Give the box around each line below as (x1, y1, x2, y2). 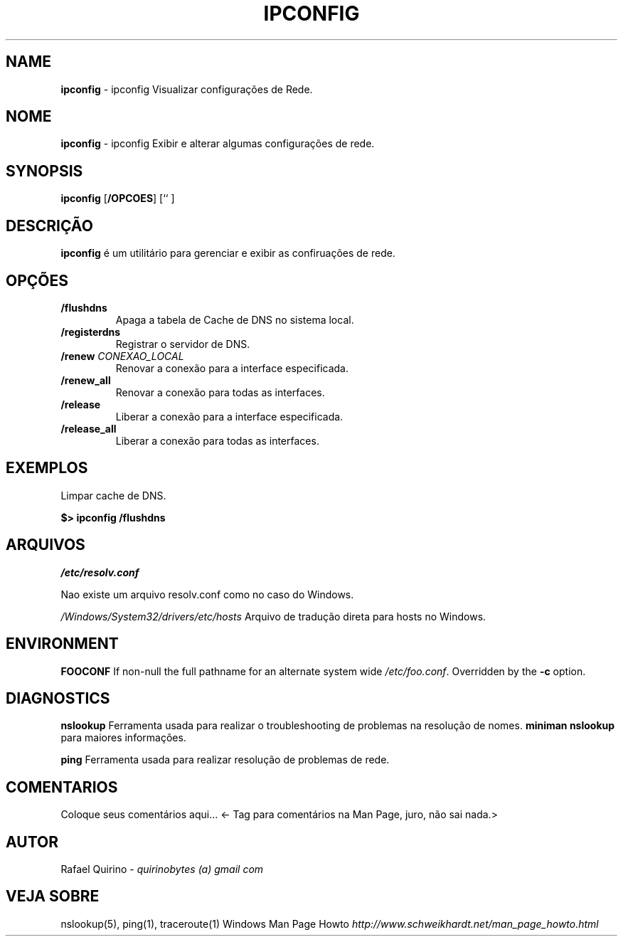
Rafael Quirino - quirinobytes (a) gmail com (60, 863, 264, 876)
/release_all (60, 422, 117, 435)
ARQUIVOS (6, 536, 85, 554)
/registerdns (60, 325, 121, 338)
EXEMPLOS (6, 459, 88, 477)
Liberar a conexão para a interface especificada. (115, 410, 344, 423)
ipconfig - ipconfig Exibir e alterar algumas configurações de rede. (60, 137, 375, 150)
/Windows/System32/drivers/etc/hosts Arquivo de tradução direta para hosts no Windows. (60, 610, 486, 623)
